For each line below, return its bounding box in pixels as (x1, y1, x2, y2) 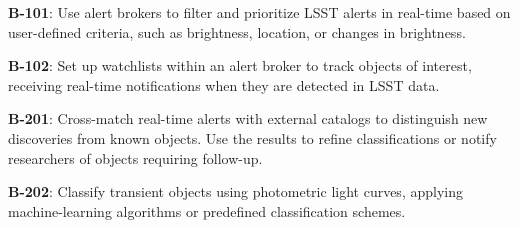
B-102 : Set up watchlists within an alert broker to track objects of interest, (8, 55, 472, 76)
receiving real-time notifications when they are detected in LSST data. (8, 74, 440, 95)
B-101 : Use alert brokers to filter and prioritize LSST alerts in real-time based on (8, 2, 511, 22)
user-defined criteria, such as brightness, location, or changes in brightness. (8, 21, 466, 42)
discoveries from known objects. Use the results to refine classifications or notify (8, 127, 497, 148)
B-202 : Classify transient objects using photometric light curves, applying (8, 181, 463, 202)
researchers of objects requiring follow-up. (8, 147, 263, 168)
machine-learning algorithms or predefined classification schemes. (8, 200, 406, 221)
